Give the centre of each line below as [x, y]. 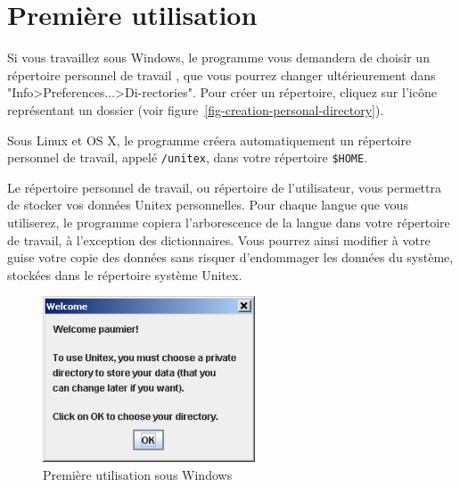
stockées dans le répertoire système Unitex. [125, 274]
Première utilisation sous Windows [138, 474]
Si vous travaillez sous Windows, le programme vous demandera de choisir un [218, 58]
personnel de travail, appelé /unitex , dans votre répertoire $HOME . [188, 157]
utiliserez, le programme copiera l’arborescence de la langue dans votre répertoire [229, 222]
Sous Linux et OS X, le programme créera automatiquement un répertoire [209, 140]
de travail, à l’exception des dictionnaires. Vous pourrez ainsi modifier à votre [219, 239]
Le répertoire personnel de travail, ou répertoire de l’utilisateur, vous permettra [224, 187]
